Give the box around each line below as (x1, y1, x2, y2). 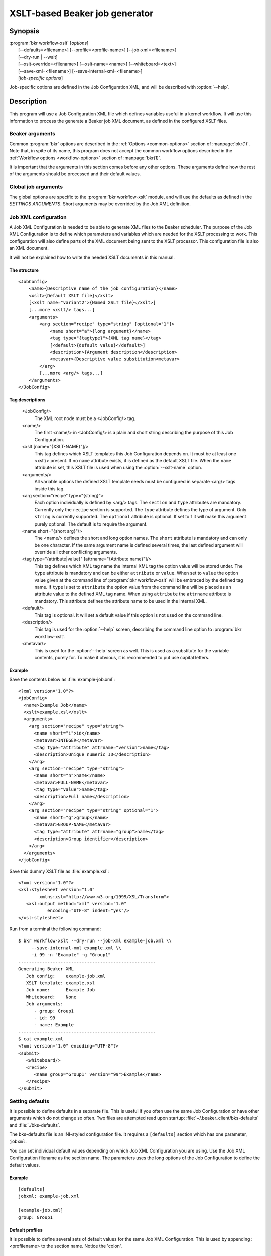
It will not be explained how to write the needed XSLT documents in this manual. (9, 254, 175, 260)
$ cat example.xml (18, 1036, 64, 1042)
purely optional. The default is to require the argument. (34, 520, 148, 527)
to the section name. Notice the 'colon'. (41, 1243, 122, 1249)
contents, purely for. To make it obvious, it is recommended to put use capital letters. (34, 654, 210, 660)
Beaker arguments (9, 130, 55, 137)
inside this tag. (34, 485, 65, 492)
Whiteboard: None (26, 994, 77, 1000)
